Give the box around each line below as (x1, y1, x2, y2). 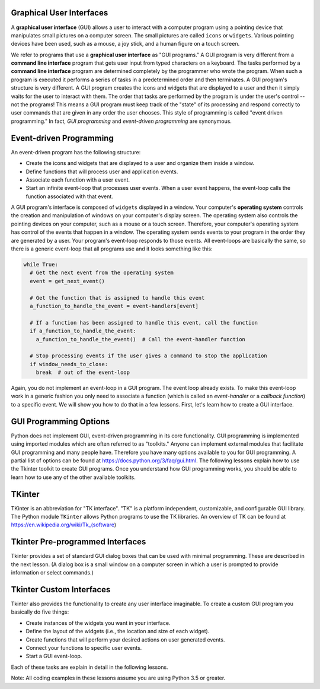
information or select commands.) (11, 569, 94, 576)
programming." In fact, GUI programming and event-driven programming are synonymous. (11, 118, 232, 125)
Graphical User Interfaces (11, 8, 108, 18)
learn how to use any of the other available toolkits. (11, 474, 136, 481)
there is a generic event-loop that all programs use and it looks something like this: (11, 245, 213, 252)
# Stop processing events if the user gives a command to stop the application (30, 353, 268, 359)
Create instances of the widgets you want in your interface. (25, 619, 171, 626)
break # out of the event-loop (36, 369, 130, 376)
